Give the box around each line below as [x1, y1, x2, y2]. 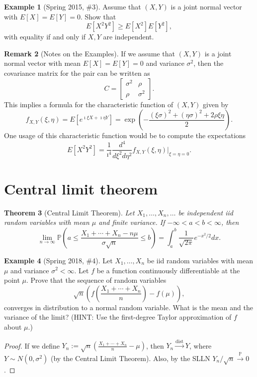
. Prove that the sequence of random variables [26, 275, 167, 285]
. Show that [80, 11, 116, 21]
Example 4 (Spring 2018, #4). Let [4, 255, 113, 265]
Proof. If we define [4, 340, 60, 351]
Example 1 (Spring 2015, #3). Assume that [4, 1, 141, 11]
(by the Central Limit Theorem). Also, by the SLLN [51, 353, 210, 363]
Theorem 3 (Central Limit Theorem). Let [4, 207, 135, 217]
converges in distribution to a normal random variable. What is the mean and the [4, 302, 253, 312]
